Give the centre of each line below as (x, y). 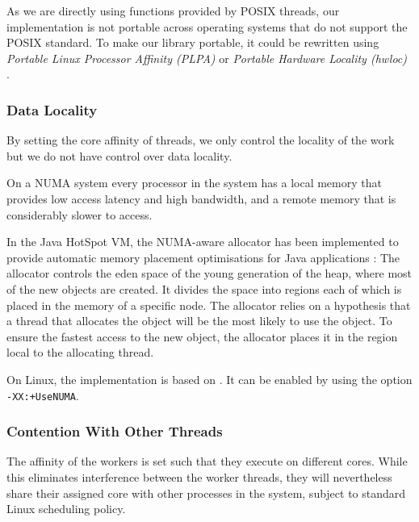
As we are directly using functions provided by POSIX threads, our (173, 10)
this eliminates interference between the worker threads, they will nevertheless (199, 476)
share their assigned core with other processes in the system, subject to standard (206, 493)
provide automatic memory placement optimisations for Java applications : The (203, 257)
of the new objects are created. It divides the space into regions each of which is (204, 288)
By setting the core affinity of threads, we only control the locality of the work (201, 140)
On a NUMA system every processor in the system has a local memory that (194, 183)
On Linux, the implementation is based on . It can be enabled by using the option (209, 379)
